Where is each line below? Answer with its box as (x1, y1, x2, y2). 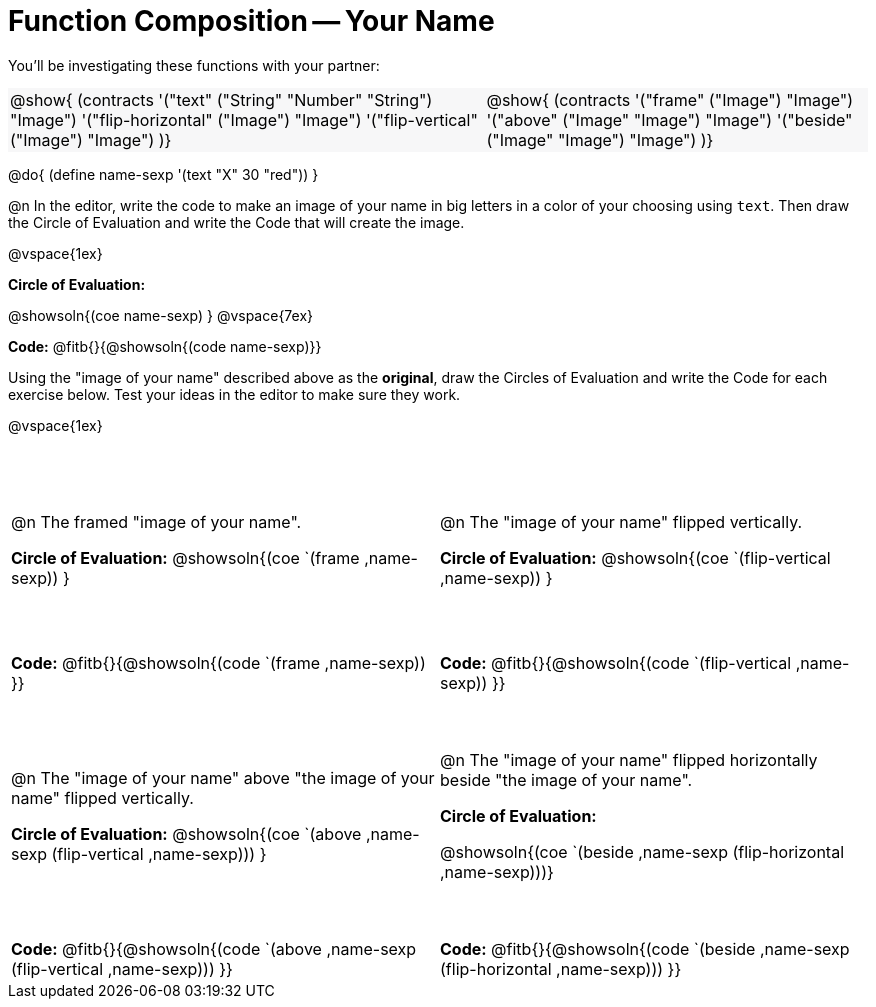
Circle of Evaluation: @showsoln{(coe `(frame (11, 547, 360, 568)
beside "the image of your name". (440, 769, 693, 790)
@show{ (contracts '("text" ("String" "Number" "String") (10, 89, 433, 110)
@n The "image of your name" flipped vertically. (440, 511, 803, 532)
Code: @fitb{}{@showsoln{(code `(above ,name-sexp (11, 938, 417, 959)
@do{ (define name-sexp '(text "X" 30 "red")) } (8, 165, 319, 183)
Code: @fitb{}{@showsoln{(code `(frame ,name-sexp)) (11, 652, 426, 673)
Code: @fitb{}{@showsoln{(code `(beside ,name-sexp (440, 938, 850, 959)
